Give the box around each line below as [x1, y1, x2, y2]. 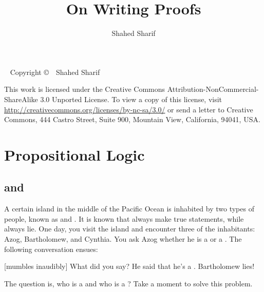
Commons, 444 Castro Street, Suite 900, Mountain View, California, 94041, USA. [4, 114, 260, 125]
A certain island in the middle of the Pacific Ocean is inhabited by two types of [4, 203, 254, 214]
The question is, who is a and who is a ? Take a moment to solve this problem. [4, 278, 253, 288]
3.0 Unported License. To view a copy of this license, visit [40, 93, 222, 104]
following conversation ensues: [4, 243, 98, 254]
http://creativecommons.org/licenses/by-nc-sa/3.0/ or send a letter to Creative [4, 104, 253, 114]
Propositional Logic [4, 144, 145, 165]
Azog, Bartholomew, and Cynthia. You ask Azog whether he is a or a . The [4, 233, 242, 244]
